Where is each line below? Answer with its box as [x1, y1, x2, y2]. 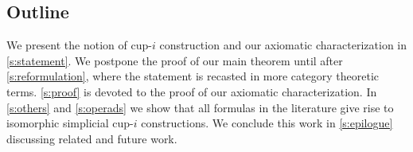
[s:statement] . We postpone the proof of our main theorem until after [6, 52, 343, 68]
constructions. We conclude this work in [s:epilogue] [141, 115, 393, 131]
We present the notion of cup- [6, 37, 152, 53]
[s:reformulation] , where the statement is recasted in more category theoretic [6, 68, 379, 84]
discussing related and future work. [6, 130, 177, 146]
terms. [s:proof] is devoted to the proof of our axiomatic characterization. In [6, 83, 377, 99]
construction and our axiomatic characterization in [159, 37, 407, 53]
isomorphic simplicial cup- [6, 115, 134, 131]
